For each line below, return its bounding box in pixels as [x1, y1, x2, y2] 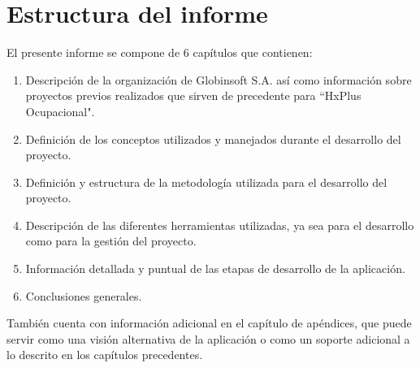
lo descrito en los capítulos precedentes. [6, 346, 203, 363]
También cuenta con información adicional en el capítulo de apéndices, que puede [6, 314, 412, 331]
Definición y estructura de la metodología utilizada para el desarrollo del [25, 173, 388, 190]
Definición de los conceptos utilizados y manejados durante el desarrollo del [25, 130, 401, 147]
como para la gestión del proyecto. [25, 232, 197, 249]
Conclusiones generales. [25, 287, 142, 304]
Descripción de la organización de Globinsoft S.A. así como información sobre [25, 71, 412, 88]
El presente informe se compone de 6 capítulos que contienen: [6, 44, 313, 61]
